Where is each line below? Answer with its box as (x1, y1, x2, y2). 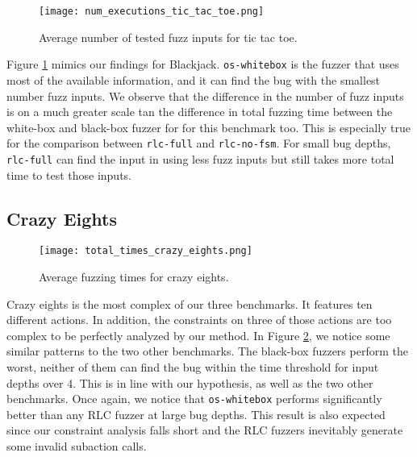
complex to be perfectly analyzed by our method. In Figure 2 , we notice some (6, 326, 390, 343)
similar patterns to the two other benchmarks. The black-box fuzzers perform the (6, 343, 408, 359)
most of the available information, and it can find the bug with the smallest (6, 71, 381, 88)
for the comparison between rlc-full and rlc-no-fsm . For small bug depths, (6, 135, 391, 152)
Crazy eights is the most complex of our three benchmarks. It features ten (6, 295, 373, 312)
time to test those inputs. (6, 166, 131, 183)
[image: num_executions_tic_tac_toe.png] (39, 6, 265, 17)
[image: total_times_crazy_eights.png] (39, 245, 252, 257)
